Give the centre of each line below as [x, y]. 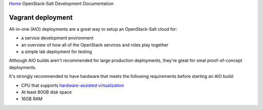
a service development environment [57, 38]
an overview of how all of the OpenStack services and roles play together [95, 45]
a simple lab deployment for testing [56, 52]
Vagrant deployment [41, 17]
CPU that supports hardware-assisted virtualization [73, 85]
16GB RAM [32, 99]
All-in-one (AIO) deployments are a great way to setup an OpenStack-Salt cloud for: [93, 29]
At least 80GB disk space [47, 92]
